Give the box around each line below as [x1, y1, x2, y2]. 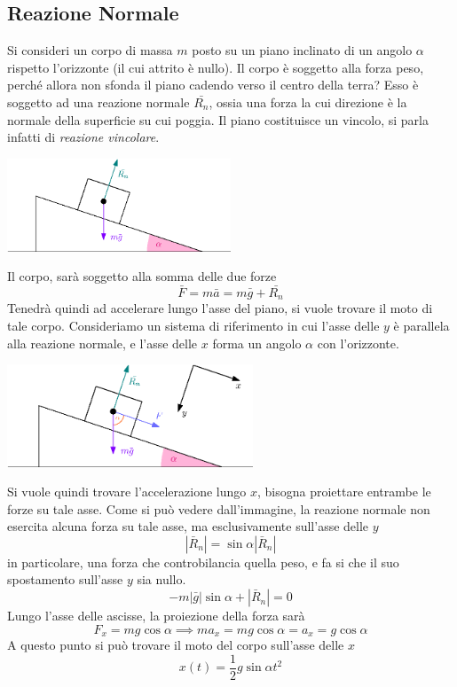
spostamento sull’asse [7, 570, 123, 589]
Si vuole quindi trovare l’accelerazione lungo [7, 482, 247, 501]
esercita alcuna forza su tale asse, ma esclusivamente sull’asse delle [7, 517, 369, 535]
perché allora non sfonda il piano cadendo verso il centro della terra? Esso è [7, 75, 419, 94]
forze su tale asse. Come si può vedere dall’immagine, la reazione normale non [7, 499, 430, 518]
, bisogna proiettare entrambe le [256, 482, 431, 501]
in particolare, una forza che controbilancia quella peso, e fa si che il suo [7, 552, 399, 571]
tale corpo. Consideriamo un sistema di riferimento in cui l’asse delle [7, 316, 380, 335]
